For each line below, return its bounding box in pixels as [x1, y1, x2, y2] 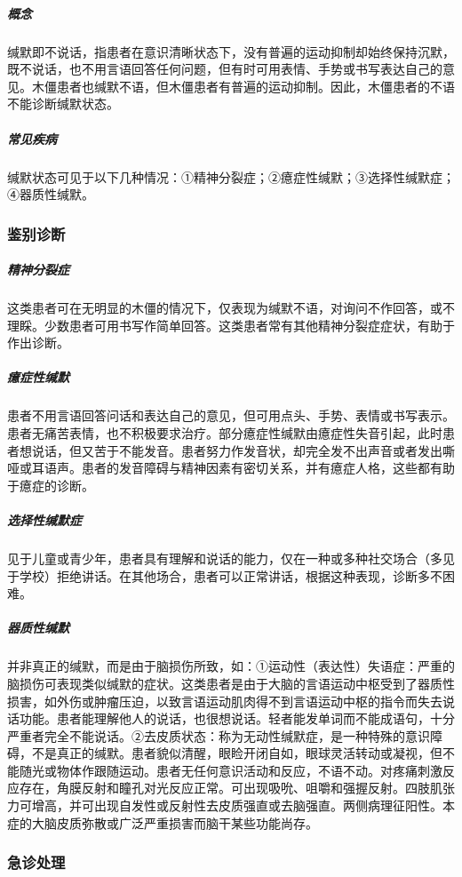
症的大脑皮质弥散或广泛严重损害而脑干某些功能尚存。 [7, 813, 318, 832]
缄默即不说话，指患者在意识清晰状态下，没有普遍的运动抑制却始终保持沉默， [7, 42, 455, 60]
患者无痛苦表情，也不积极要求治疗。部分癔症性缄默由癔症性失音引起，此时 [7, 424, 442, 442]
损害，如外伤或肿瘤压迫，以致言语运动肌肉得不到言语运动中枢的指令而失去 [7, 691, 442, 710]
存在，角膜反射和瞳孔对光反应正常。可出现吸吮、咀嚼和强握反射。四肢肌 [19, 778, 442, 797]
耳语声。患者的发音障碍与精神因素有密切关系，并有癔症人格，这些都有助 [31, 458, 455, 477]
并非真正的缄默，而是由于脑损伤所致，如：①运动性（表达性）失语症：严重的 [7, 657, 455, 675]
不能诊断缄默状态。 [7, 94, 119, 113]
